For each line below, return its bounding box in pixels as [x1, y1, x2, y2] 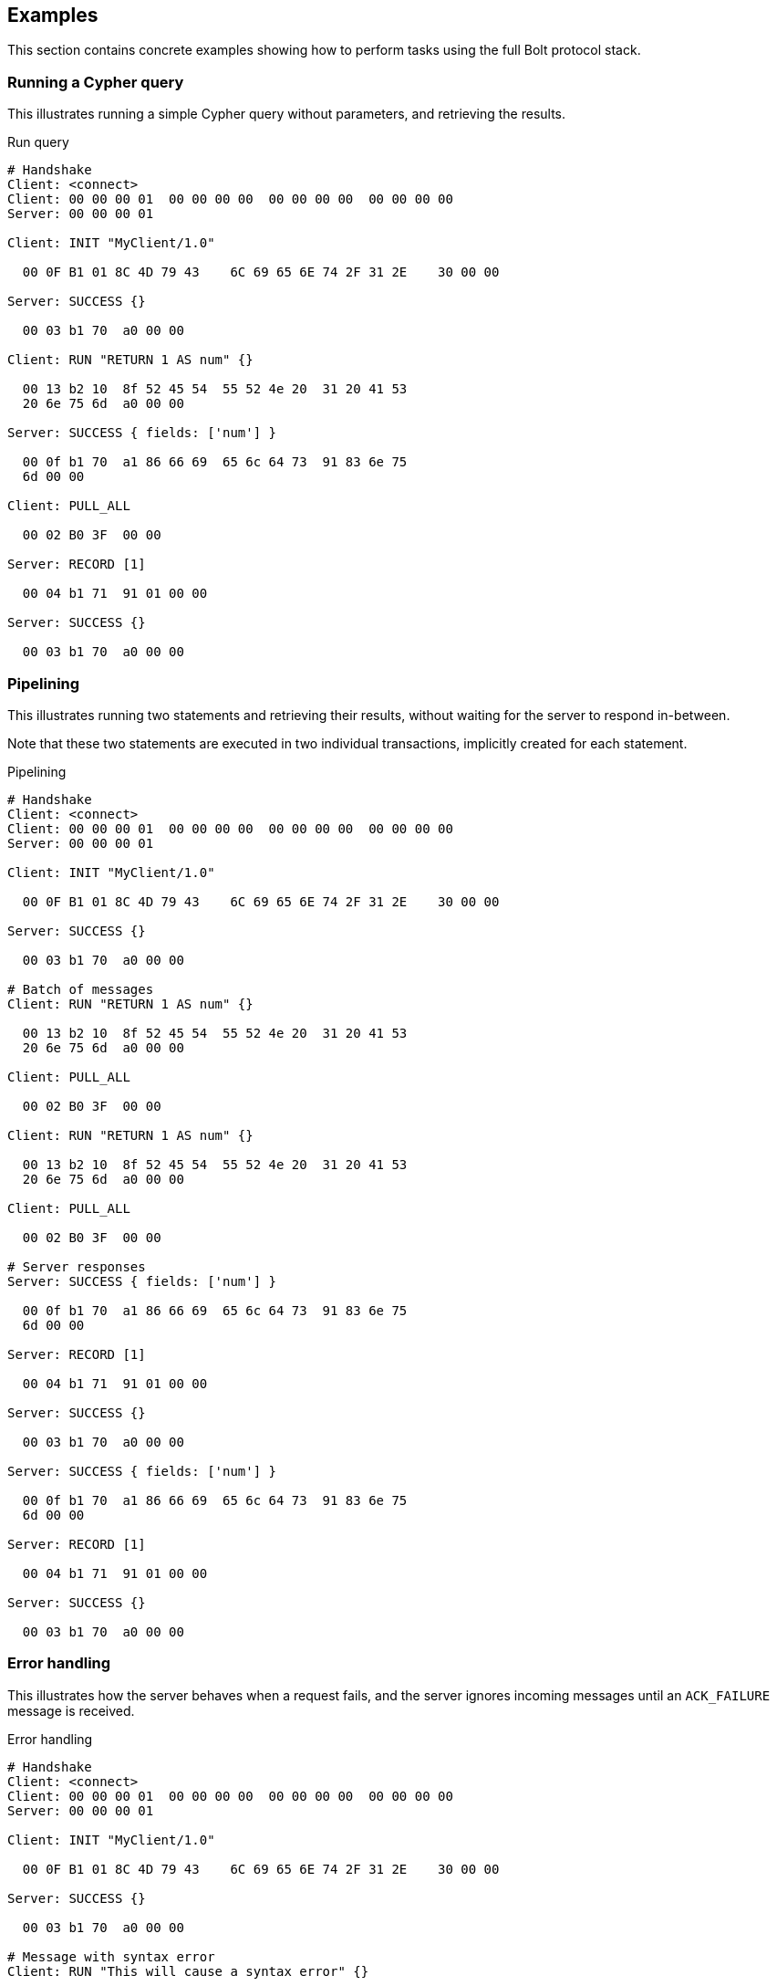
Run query [7, 134, 69, 151]
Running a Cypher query [7, 72, 184, 91]
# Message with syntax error [7, 1949, 215, 1964]
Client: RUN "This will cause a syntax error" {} [7, 1963, 369, 1979]
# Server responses [7, 1259, 146, 1274]
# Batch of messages [7, 981, 154, 997]
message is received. [7, 1702, 135, 1719]
